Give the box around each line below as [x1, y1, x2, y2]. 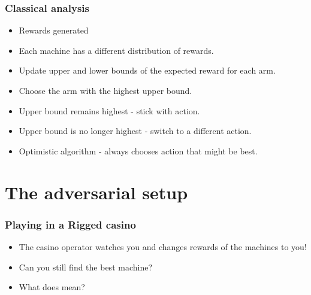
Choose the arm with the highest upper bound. [19, 84, 192, 96]
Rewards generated [19, 24, 89, 37]
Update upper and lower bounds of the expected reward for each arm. [19, 64, 276, 77]
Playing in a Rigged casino [5, 217, 136, 232]
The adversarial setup [5, 180, 188, 204]
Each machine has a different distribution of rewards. [19, 44, 214, 56]
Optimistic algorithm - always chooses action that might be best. [19, 144, 258, 157]
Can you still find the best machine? [19, 260, 153, 273]
